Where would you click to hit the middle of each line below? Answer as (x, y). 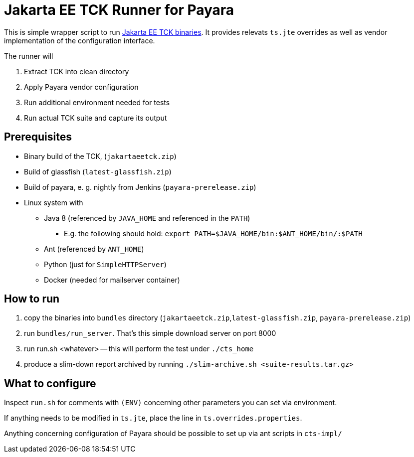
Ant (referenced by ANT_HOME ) (94, 249)
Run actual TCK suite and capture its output (96, 118)
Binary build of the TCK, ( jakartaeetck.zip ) (100, 156)
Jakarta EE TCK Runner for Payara (119, 10)
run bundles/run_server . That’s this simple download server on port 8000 (150, 333)
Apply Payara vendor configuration (81, 87)
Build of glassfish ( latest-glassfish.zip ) (98, 171)
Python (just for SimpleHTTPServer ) (105, 264)
